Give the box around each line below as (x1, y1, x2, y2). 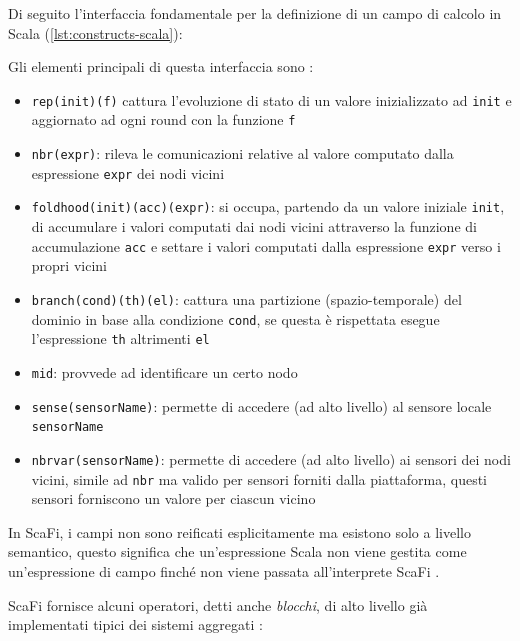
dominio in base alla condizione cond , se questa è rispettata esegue (31, 308, 440, 329)
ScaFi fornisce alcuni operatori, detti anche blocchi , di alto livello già (8, 594, 428, 615)
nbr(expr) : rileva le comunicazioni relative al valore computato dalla (31, 143, 454, 164)
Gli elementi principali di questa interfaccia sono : (8, 56, 314, 77)
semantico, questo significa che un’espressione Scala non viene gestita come (8, 541, 467, 562)
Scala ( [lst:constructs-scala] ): (8, 22, 183, 43)
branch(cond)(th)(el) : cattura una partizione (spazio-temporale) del (31, 288, 462, 309)
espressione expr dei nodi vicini (31, 162, 225, 183)
